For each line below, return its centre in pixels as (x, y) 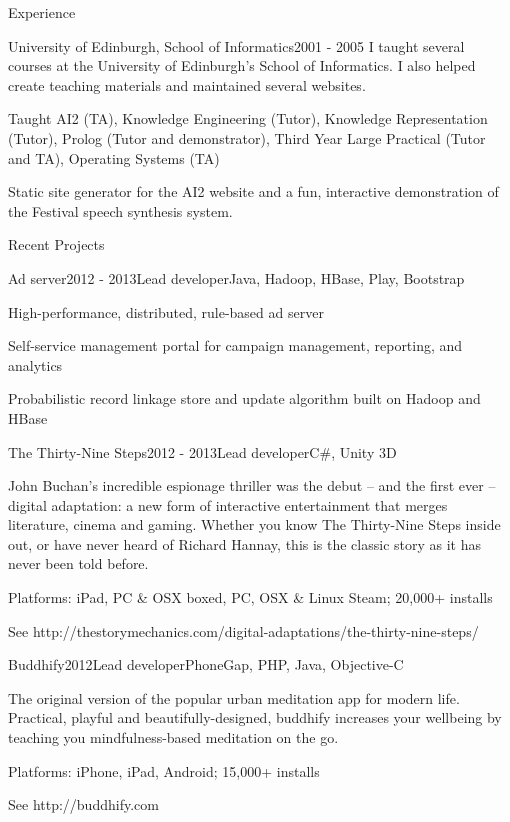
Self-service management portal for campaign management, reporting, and (235, 345)
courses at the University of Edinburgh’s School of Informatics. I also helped (242, 65)
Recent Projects (56, 244)
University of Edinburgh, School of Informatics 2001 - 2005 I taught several (236, 45)
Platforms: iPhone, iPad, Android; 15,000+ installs (164, 770)
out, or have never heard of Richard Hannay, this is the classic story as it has (245, 543)
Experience (42, 12)
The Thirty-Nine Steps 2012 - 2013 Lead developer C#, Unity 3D (202, 451)
